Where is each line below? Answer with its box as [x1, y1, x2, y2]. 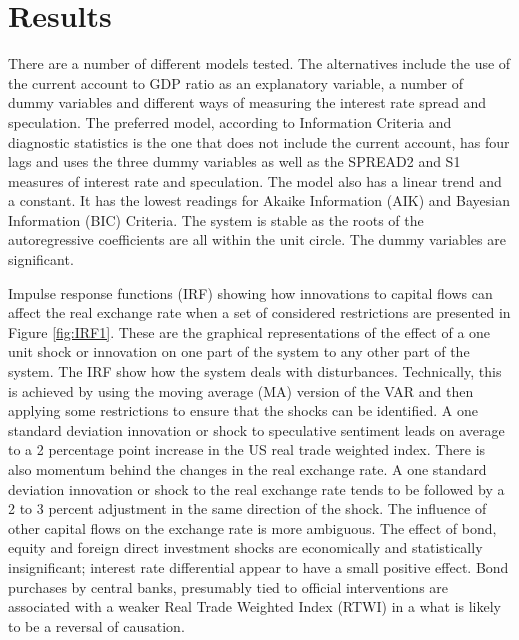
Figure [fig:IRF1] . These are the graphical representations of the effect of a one [8, 321, 491, 342]
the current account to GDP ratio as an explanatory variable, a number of [8, 72, 464, 93]
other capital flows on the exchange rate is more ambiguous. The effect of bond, [8, 517, 497, 538]
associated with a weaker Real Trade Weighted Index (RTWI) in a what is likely [8, 596, 501, 617]
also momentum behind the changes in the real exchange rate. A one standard [8, 459, 487, 479]
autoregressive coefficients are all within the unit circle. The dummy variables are [8, 229, 506, 250]
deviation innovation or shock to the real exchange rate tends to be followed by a [8, 478, 505, 499]
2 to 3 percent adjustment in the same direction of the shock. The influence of [8, 498, 487, 519]
